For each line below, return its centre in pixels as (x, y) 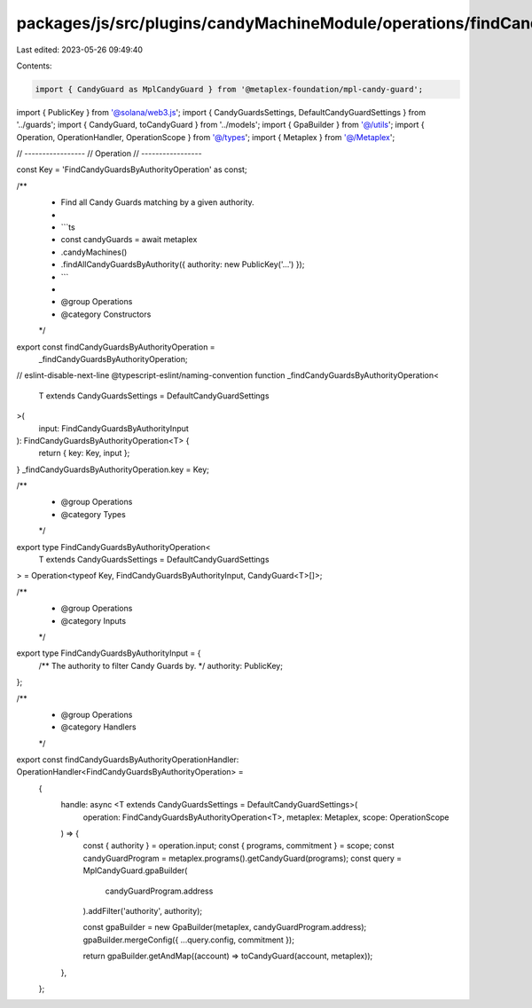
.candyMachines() (94, 252)
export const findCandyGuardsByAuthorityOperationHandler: (128, 760)
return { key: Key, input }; (84, 453)
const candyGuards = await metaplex (129, 240)
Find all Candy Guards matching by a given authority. (157, 202)
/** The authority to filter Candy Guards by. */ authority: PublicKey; (161, 665)
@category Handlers (98, 727)
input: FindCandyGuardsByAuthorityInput (114, 428)
